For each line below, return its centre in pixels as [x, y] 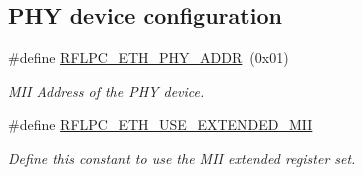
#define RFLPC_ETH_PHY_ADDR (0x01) [148, 57]
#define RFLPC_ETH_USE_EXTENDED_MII [160, 124]
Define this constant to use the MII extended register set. [182, 157]
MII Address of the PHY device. [106, 90]
